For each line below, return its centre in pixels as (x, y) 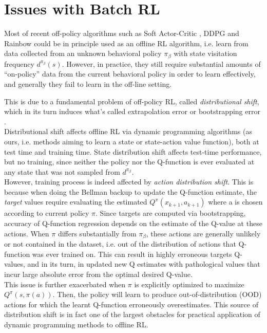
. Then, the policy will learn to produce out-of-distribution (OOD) (157, 294)
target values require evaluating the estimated (76, 202)
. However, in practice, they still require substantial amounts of (161, 63)
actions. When (27, 233)
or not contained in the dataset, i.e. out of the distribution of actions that (120, 244)
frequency (19, 63)
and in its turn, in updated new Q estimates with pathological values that (144, 264)
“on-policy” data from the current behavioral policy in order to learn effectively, (130, 74)
